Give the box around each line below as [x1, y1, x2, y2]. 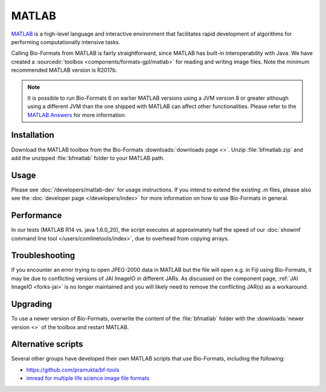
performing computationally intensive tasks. [11, 38, 121, 45]
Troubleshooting [11, 251, 75, 261]
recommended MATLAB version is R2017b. [11, 66, 118, 74]
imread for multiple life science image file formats [26, 374, 150, 382]
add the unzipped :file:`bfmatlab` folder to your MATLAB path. [11, 154, 165, 161]
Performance [11, 210, 62, 220]
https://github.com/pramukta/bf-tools [26, 366, 120, 373]
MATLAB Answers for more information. [27, 111, 127, 118]
